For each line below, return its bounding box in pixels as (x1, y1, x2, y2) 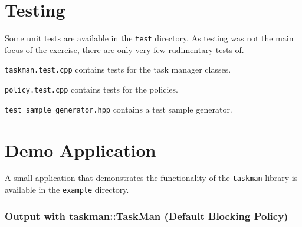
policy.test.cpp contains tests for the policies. (5, 83, 178, 96)
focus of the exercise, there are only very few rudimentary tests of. (5, 43, 244, 55)
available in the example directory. (5, 183, 129, 196)
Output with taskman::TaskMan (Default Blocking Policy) (5, 208, 288, 223)
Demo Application (5, 137, 156, 162)
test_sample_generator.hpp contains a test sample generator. (5, 103, 232, 115)
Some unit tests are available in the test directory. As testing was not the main (5, 32, 294, 44)
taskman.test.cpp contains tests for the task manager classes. (5, 63, 231, 75)
